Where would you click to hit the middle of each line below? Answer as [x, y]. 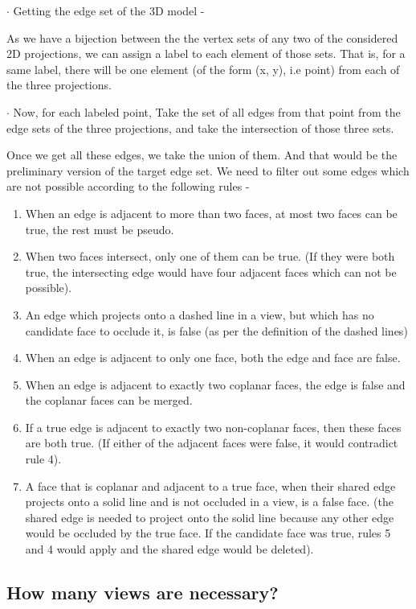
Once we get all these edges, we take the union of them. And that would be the [202, 155]
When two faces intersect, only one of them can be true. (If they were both [210, 256]
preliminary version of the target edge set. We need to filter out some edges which [208, 170]
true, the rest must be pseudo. [100, 229]
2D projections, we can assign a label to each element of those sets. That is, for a [206, 53]
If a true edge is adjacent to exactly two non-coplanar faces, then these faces [213, 427]
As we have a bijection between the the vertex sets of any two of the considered [202, 37]
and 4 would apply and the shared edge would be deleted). [169, 549]
